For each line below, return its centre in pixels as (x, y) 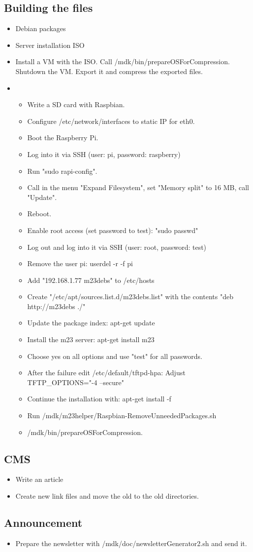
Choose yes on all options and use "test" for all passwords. (115, 356)
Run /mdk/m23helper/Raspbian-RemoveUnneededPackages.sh (122, 415)
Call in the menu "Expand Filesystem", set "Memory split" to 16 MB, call (138, 187)
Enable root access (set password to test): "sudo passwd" (113, 230)
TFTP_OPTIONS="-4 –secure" (76, 382)
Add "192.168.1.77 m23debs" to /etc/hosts (91, 280)
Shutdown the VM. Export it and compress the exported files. (109, 71)
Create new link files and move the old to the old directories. (107, 496)
